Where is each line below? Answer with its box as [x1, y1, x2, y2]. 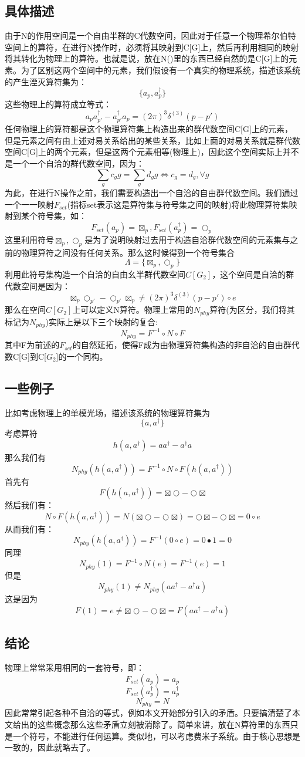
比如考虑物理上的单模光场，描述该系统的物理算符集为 [5, 406, 210, 418]
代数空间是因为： [5, 279, 70, 292]
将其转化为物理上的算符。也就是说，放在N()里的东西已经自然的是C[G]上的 [5, 52, 289, 65]
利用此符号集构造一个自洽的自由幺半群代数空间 [5, 268, 185, 280]
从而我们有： [5, 522, 54, 535]
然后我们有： [5, 499, 54, 511]
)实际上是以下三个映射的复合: [45, 315, 158, 327]
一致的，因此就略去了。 [5, 741, 95, 753]
